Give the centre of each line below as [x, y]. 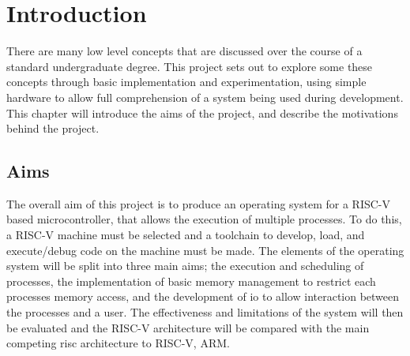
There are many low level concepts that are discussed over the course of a [184, 51]
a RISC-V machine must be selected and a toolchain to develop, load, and [186, 235]
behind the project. [53, 128]
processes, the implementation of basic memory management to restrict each [191, 281]
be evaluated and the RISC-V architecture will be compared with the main [188, 327]
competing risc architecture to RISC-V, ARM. [118, 343]
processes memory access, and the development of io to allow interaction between [203, 296]
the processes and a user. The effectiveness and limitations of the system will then [205, 312]
